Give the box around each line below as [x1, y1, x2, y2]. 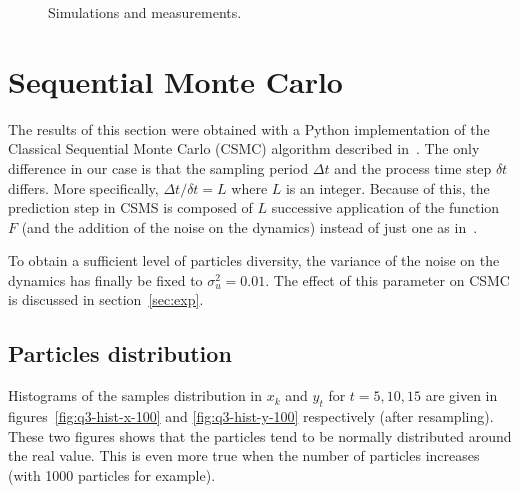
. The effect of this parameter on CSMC [265, 269, 510, 290]
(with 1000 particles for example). [8, 464, 216, 485]
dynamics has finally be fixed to [8, 269, 203, 290]
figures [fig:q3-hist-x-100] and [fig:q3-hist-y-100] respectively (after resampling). [8, 406, 494, 427]
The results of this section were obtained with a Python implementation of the [8, 118, 490, 139]
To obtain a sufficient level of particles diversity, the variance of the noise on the [8, 250, 500, 271]
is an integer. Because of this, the [285, 177, 490, 198]
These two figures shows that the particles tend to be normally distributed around [8, 425, 512, 446]
